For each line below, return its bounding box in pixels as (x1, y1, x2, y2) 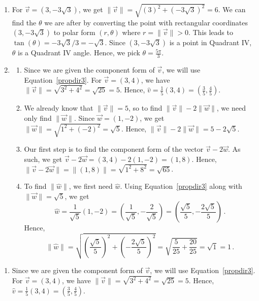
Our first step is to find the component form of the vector (24, 144, 204, 154)
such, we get (24, 153, 62, 164)
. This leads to (188, 27, 233, 38)
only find (24, 113, 52, 123)
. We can (218, 4, 246, 15)
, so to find (128, 103, 163, 113)
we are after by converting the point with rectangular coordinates (44, 17, 248, 27)
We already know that (24, 103, 93, 113)
